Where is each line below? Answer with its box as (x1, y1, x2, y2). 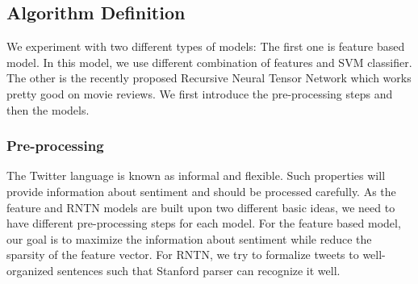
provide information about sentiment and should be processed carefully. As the (6, 182, 396, 199)
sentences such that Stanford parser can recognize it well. (57, 261, 341, 278)
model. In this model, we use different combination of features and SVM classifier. (6, 53, 412, 70)
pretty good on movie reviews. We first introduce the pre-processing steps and (6, 85, 393, 102)
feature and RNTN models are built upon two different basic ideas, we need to (6, 198, 395, 215)
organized (6, 261, 54, 278)
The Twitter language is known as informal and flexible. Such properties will (6, 167, 386, 184)
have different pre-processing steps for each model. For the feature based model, (6, 215, 401, 232)
